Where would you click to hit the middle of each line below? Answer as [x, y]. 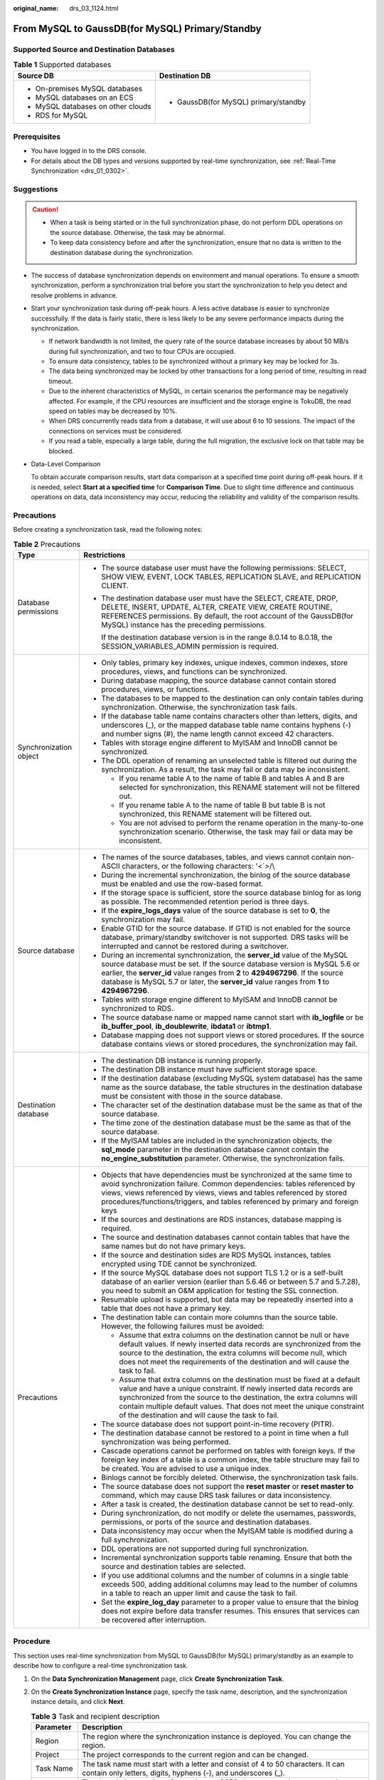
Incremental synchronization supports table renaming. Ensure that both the [226, 1558]
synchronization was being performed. [166, 1442]
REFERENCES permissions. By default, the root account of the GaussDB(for [227, 616]
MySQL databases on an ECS [85, 98]
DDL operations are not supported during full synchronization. [205, 1549]
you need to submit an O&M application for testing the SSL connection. [220, 1291]
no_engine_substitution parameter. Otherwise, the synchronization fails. [223, 1158]
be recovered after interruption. [154, 1620]
